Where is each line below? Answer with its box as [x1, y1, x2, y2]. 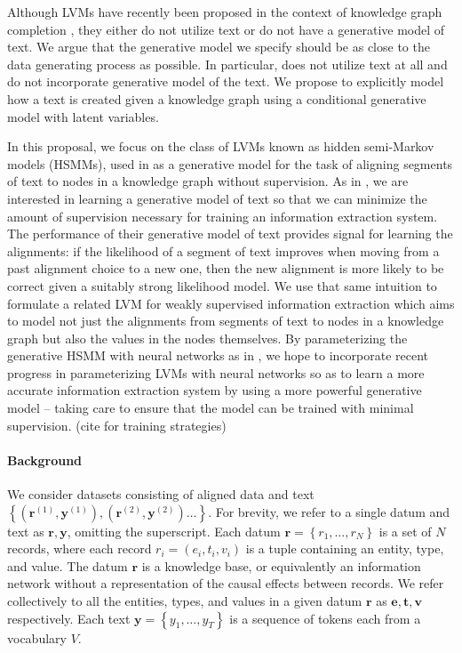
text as [7, 521, 44, 540]
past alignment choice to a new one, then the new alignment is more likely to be [7, 259, 444, 278]
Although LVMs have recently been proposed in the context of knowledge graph [7, 3, 442, 20]
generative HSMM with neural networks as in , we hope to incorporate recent [7, 346, 429, 365]
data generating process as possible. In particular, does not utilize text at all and [7, 54, 448, 73]
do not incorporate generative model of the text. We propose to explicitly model [7, 72, 444, 91]
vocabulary [7, 628, 67, 647]
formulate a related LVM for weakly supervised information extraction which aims [7, 294, 455, 312]
